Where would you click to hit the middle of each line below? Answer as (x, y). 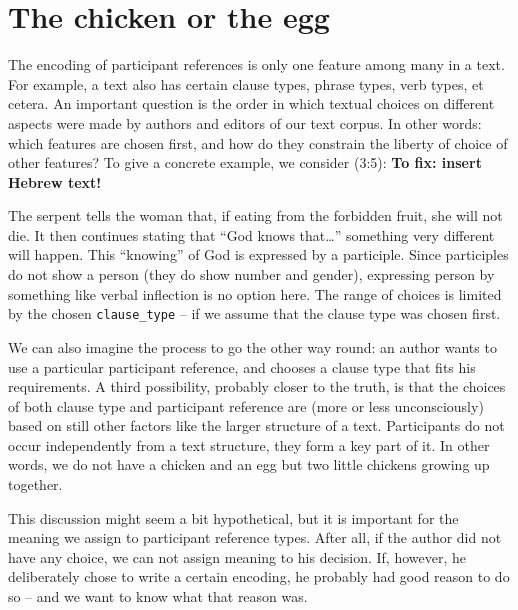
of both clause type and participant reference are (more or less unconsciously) (246, 405)
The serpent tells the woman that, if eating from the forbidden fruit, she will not (255, 215)
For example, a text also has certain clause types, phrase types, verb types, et (246, 83)
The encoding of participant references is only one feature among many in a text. (256, 64)
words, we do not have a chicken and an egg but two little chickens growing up (249, 464)
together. (35, 484)
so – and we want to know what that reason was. (158, 596)
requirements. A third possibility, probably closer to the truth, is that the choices (257, 386)
